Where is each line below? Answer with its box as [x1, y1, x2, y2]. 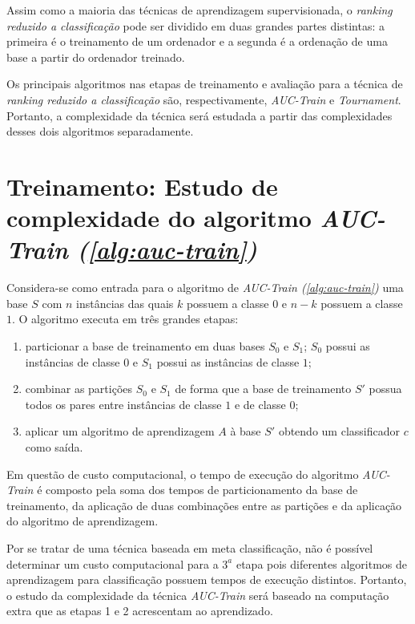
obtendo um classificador [278, 423, 400, 440]
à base [230, 423, 261, 440]
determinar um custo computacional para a [6, 555, 219, 572]
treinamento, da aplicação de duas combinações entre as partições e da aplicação [6, 496, 402, 513]
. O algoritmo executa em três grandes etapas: [12, 310, 239, 327]
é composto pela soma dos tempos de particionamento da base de [37, 481, 358, 498]
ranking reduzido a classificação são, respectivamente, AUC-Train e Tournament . [6, 91, 401, 107]
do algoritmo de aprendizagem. [6, 513, 159, 529]
